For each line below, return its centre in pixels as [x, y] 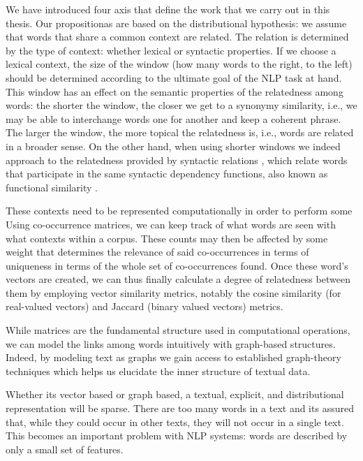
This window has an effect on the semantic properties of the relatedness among [175, 91]
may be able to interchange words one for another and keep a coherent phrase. [173, 118]
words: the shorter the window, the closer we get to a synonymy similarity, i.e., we [181, 105]
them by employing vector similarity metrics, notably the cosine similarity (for [173, 292]
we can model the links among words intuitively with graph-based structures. [171, 343]
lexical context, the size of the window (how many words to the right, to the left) [179, 64]
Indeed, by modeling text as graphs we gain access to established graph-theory [173, 357]
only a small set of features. [65, 449]
